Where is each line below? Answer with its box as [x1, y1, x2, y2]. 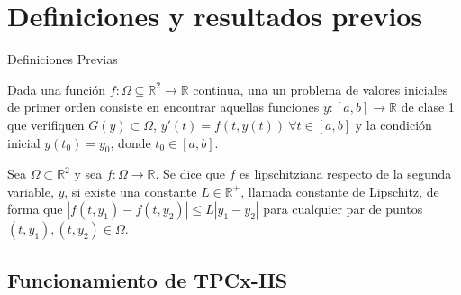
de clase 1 [401, 97, 455, 116]
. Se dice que [155, 164, 225, 183]
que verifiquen [7, 115, 85, 134]
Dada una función [7, 79, 106, 98]
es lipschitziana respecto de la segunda [240, 164, 452, 183]
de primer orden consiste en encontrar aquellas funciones [7, 97, 320, 116]
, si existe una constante [64, 181, 197, 200]
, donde [110, 133, 151, 152]
